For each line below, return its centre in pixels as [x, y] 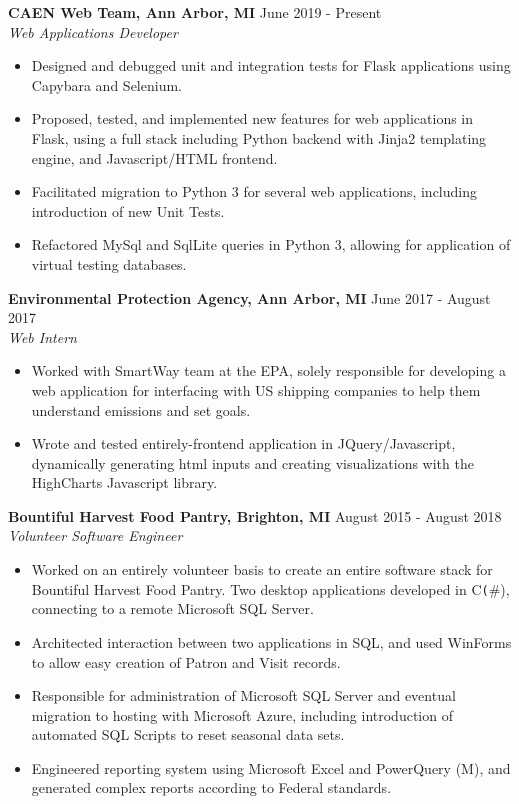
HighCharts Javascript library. [124, 482]
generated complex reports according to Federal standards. [211, 787]
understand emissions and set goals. [141, 409]
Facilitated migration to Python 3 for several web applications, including [254, 191]
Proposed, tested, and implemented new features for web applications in [252, 118]
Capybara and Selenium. [106, 84]
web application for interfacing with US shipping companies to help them [256, 389]
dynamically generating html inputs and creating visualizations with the [252, 462]
